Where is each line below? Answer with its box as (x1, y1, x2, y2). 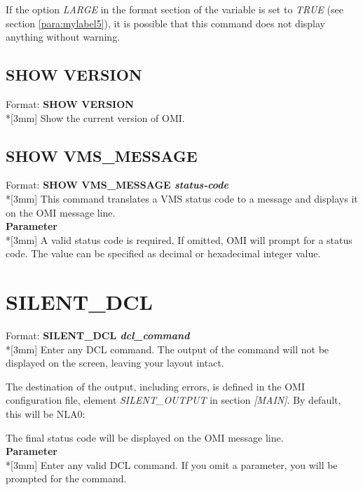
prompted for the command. (6, 471, 127, 486)
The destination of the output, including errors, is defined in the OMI (6, 379, 306, 393)
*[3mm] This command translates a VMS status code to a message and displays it (6, 191, 358, 205)
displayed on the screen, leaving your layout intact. (6, 355, 224, 370)
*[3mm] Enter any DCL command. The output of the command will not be (6, 341, 329, 356)
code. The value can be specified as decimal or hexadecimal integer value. (6, 246, 321, 261)
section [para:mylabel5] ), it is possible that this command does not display (6, 15, 325, 30)
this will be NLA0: (6, 407, 85, 421)
